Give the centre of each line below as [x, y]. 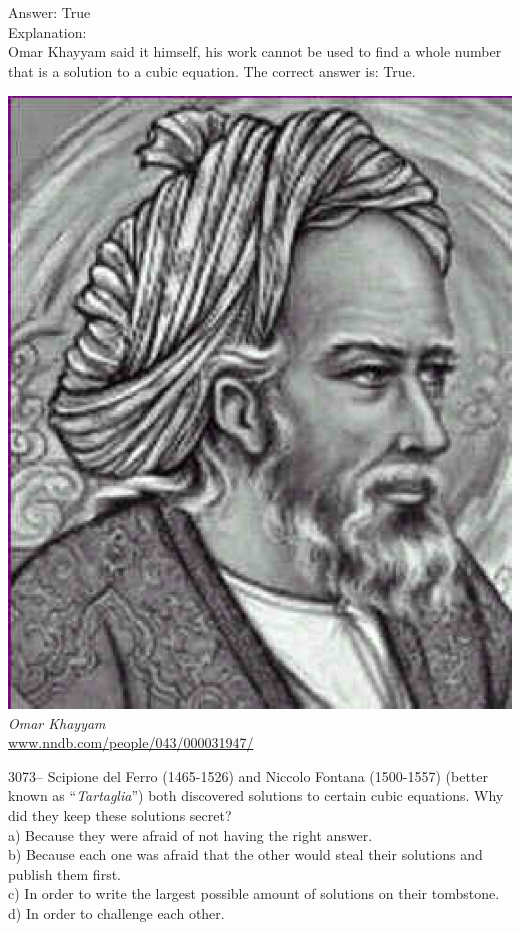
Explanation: [47, 31]
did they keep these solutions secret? [120, 814]
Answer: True [49, 12]
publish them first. [64, 873]
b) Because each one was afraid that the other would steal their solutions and [245, 854]
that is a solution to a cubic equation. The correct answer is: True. [212, 70]
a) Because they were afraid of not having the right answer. [190, 834]
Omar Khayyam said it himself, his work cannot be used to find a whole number [255, 51]
